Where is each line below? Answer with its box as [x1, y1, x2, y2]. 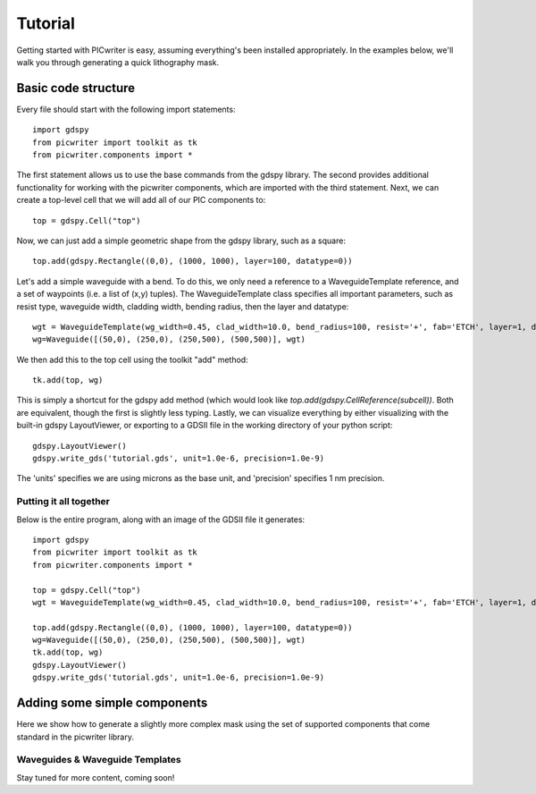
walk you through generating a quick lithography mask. [16, 56, 220, 67]
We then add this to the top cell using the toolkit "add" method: [16, 354, 249, 365]
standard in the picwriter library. [16, 731, 134, 742]
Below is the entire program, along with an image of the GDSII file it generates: [16, 514, 306, 525]
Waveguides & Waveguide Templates [16, 754, 182, 766]
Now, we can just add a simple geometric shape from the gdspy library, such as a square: [16, 235, 346, 246]
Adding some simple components [16, 696, 208, 711]
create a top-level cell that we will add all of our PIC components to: [16, 195, 266, 206]
